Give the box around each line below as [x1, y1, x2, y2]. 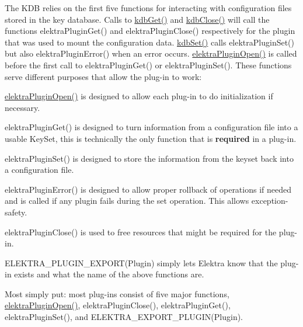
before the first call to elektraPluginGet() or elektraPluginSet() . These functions [5, 58, 292, 71]
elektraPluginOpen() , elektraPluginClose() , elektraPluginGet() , [5, 299, 231, 311]
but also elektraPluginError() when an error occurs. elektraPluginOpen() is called [5, 47, 297, 60]
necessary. [5, 101, 40, 113]
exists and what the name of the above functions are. [14, 268, 204, 280]
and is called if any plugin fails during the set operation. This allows [5, 194, 249, 207]
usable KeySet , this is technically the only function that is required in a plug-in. [5, 132, 297, 144]
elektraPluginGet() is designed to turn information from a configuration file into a [5, 121, 298, 133]
